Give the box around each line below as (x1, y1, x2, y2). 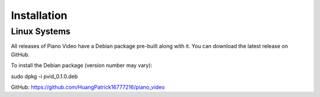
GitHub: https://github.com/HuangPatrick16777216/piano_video (11, 83, 165, 90)
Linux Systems (11, 26, 71, 37)
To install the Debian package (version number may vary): (11, 62, 152, 69)
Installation (11, 9, 68, 22)
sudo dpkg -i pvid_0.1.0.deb (11, 73, 78, 80)
